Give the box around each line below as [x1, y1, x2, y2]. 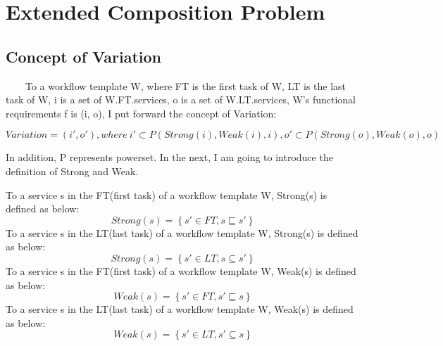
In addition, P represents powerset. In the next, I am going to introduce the [6, 150, 333, 165]
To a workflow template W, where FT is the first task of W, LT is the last [25, 78, 347, 93]
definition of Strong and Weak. [6, 163, 139, 178]
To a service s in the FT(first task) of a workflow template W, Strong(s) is [6, 187, 327, 202]
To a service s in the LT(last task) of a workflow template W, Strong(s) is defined [6, 225, 358, 240]
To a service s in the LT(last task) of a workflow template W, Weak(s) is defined [6, 302, 354, 316]
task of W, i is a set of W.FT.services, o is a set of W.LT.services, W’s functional [6, 92, 356, 107]
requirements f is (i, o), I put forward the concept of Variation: [6, 105, 277, 120]
